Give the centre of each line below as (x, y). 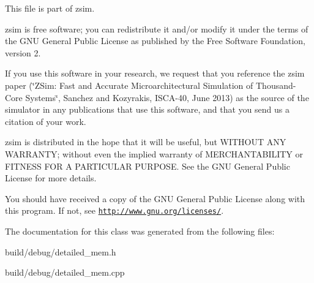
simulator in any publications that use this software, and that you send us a (147, 109)
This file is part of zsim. (50, 8)
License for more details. (51, 178)
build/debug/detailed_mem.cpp (65, 272)
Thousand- (276, 85)
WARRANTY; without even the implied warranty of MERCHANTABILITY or (154, 153)
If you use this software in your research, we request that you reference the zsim (155, 73)
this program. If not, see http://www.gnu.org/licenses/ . (114, 210)
